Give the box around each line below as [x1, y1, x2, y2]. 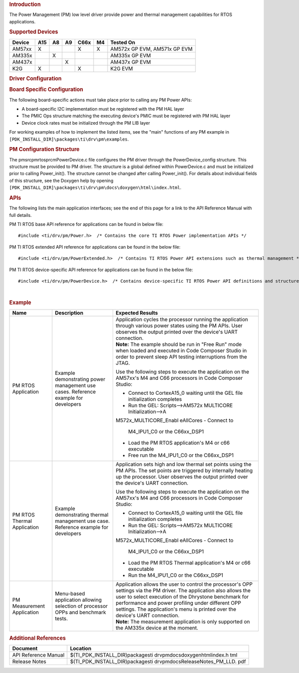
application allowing [55, 596, 102, 603]
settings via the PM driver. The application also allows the [115, 587, 251, 594]
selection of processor [55, 603, 108, 610]
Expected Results [115, 310, 158, 317]
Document [12, 645, 38, 652]
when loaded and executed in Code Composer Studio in [115, 347, 247, 354]
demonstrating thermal [55, 511, 109, 518]
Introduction [9, 1, 41, 7]
